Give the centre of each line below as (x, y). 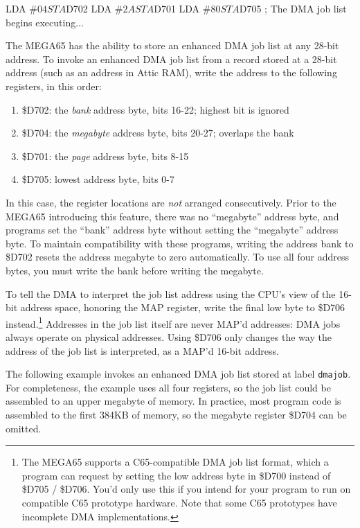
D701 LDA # (182, 8)
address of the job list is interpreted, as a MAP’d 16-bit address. (142, 350)
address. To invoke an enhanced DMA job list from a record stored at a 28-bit (171, 59)
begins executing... (45, 22)
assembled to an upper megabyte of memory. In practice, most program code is (173, 401)
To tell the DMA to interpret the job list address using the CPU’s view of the (171, 293)
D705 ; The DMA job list (293, 8)
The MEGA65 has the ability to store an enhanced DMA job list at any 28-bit (172, 45)
